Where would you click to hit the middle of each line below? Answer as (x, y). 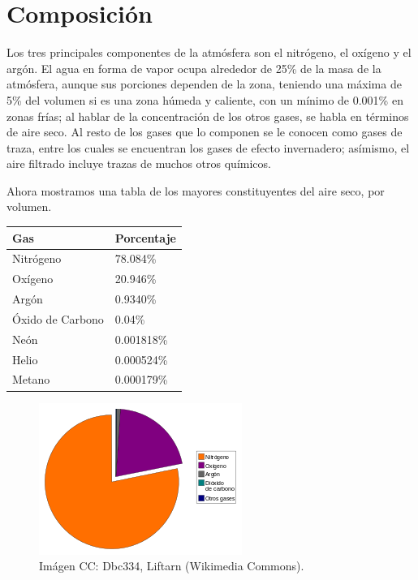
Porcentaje (145, 237)
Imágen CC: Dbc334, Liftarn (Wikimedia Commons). (172, 566)
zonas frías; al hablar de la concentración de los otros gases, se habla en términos (208, 116)
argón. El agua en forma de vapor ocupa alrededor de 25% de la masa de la (194, 68)
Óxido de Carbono (58, 318)
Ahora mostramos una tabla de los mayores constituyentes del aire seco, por (196, 190)
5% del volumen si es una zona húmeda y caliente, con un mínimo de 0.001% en (205, 99)
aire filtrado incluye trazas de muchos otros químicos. (139, 163)
